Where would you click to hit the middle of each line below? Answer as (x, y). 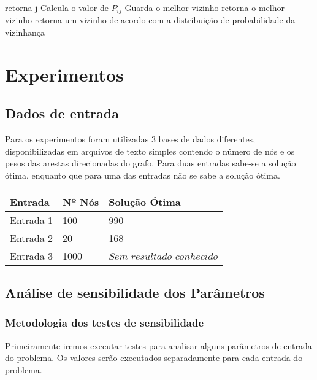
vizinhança (25, 32)
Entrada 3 (32, 255)
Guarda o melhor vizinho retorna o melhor (204, 7)
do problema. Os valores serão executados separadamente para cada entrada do (154, 358)
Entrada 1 (32, 220)
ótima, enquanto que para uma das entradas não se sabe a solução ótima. (143, 175)
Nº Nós (81, 201)
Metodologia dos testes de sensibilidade (105, 323)
